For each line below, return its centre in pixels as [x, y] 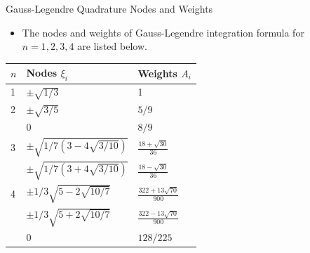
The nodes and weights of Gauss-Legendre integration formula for [163, 32]
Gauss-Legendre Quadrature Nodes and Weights [109, 8]
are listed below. [112, 46]
